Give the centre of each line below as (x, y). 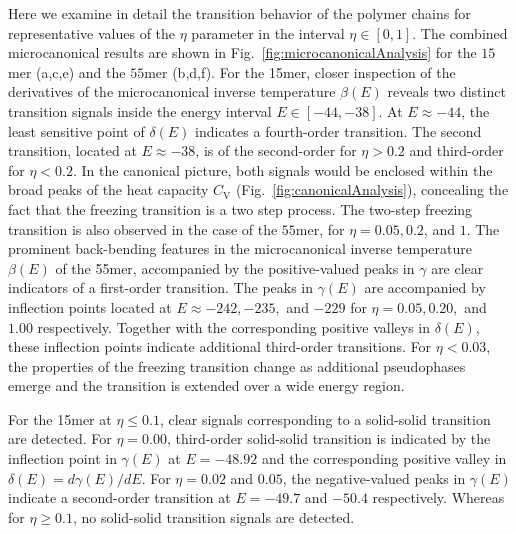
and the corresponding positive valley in (384, 458)
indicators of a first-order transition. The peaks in (161, 287)
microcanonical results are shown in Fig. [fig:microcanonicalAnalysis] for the (242, 52)
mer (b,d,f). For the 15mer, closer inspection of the (300, 71)
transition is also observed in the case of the (143, 228)
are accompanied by (425, 287)
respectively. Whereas (438, 497)
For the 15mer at (60, 418)
